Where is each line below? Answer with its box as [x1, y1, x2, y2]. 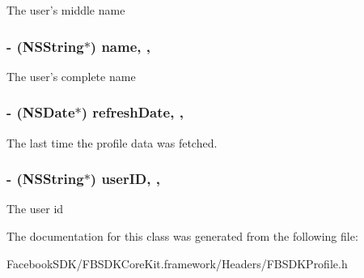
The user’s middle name [6, 2, 125, 18]
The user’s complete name [6, 67, 136, 84]
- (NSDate [6, 102, 75, 122]
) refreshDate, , [81, 102, 184, 122]
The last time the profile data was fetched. [6, 134, 218, 151]
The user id [6, 200, 64, 217]
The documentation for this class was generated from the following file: [6, 228, 358, 245]
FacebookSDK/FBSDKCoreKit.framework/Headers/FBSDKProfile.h [6, 254, 348, 272]
